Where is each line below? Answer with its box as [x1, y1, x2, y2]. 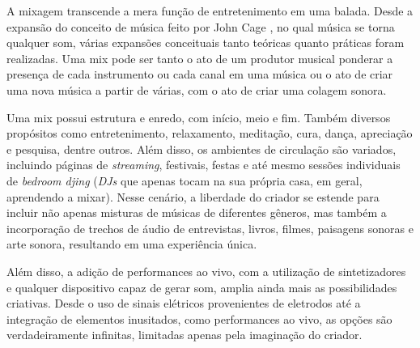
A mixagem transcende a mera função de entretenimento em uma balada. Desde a [6, 2, 414, 19]
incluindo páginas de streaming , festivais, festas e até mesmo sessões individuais [6, 156, 401, 173]
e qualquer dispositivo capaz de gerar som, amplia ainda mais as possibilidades [6, 278, 397, 295]
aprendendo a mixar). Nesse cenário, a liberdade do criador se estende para [6, 188, 380, 205]
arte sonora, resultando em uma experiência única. [6, 236, 257, 253]
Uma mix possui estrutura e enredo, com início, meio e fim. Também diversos [6, 108, 391, 125]
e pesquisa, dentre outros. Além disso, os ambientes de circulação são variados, [6, 140, 397, 157]
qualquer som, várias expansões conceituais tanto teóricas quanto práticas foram [6, 34, 405, 51]
